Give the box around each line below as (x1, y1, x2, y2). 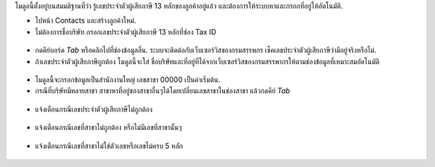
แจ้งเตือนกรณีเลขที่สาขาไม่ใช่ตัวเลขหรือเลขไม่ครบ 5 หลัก (35, 141, 184, 150)
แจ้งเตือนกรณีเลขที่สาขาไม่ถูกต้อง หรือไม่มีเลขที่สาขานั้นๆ (35, 123, 182, 132)
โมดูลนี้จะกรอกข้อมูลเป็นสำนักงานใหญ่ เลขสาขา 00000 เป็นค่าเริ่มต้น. (35, 75, 221, 84)
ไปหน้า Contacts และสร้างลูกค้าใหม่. (35, 16, 137, 26)
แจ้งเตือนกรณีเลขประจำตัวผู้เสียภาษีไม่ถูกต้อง (35, 104, 153, 114)
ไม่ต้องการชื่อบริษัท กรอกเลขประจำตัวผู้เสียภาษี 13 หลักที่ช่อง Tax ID (35, 26, 217, 36)
